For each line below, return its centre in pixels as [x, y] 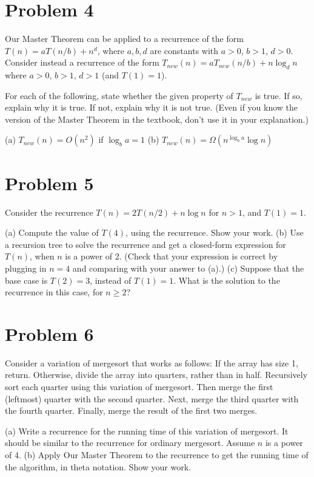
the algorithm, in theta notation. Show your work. [98, 466]
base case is [26, 280]
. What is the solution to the [227, 280]
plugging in [26, 268]
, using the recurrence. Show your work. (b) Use [215, 232]
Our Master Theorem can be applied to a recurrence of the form [124, 39]
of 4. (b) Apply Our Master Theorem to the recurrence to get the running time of [157, 455]
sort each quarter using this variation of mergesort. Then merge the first [139, 387]
